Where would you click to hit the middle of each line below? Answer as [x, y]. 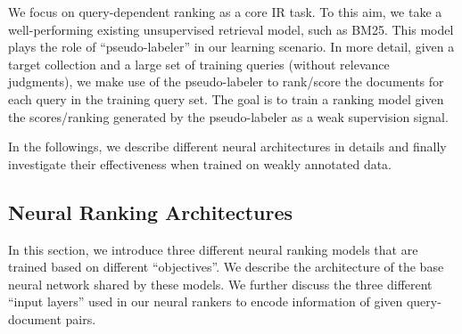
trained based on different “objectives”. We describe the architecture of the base [226, 267]
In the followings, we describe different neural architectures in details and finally [227, 147]
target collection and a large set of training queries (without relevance [199, 64]
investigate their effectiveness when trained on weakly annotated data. [200, 163]
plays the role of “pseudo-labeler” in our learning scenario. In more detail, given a [231, 47]
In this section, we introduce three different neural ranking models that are [213, 249]
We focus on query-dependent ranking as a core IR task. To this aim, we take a [225, 12]
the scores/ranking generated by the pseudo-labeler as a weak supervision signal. [228, 116]
